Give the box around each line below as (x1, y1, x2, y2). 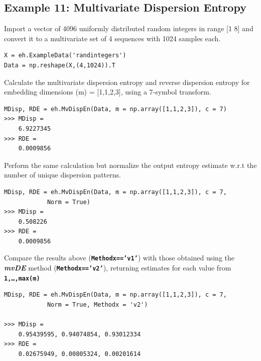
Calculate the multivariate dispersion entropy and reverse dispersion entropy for (4, 76, 250, 87)
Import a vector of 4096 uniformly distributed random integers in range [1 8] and (4, 23, 253, 34)
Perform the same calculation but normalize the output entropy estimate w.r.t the (4, 159, 257, 170)
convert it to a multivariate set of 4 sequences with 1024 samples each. (4, 33, 221, 43)
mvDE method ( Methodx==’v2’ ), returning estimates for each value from (4, 262, 231, 273)
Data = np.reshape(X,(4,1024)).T (4, 61, 115, 69)
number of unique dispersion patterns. (4, 169, 121, 180)
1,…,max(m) (4, 275, 40, 282)
